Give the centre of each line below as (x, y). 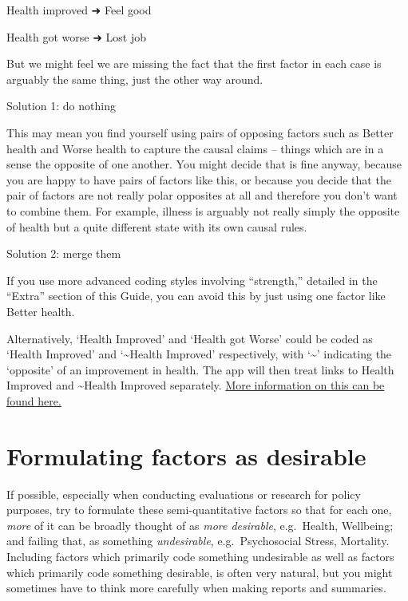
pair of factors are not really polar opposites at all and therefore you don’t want (202, 195)
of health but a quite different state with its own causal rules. (157, 226)
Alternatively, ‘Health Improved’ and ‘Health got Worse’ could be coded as (190, 338)
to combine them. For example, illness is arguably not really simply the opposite (203, 210)
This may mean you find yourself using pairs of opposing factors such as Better (200, 132)
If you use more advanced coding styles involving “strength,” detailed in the (192, 280)
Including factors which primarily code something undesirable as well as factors (200, 556)
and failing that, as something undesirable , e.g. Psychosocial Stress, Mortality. (198, 541)
